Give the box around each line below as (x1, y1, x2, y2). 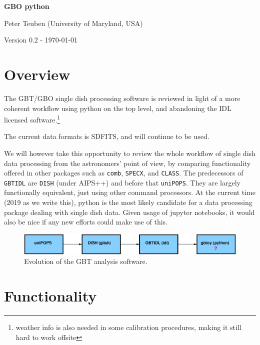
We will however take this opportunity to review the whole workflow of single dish (4, 147, 255, 158)
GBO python (4, 1, 49, 11)
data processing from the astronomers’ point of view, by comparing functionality (4, 157, 251, 168)
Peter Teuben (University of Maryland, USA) (4, 17, 143, 28)
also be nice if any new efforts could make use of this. (4, 216, 167, 227)
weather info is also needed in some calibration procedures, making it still (15, 322, 241, 332)
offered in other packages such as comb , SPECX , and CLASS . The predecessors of (4, 167, 243, 178)
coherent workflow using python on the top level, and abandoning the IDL (4, 102, 231, 113)
